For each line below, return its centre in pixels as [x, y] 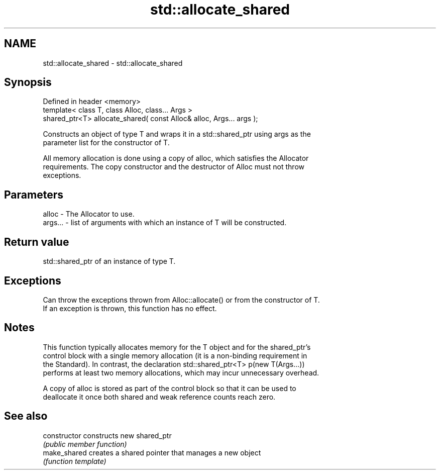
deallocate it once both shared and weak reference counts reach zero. [159, 397]
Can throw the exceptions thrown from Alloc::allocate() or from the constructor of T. [181, 300]
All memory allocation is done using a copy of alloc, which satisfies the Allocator [176, 158]
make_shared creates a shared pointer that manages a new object [152, 452]
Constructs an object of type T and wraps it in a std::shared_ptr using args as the [177, 134]
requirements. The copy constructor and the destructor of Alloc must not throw [174, 167]
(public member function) [85, 444]
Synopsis [28, 82]
